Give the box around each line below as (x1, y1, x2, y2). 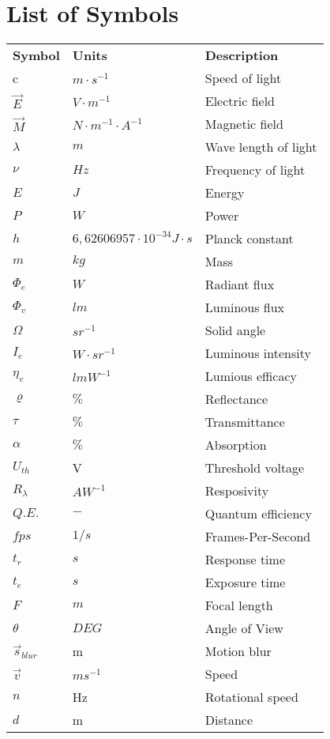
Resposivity (204, 481, 269, 500)
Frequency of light (204, 160, 306, 179)
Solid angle (204, 321, 266, 340)
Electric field (204, 92, 276, 111)
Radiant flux (204, 275, 275, 294)
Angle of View (204, 619, 283, 638)
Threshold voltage (204, 458, 305, 477)
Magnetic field (204, 115, 283, 134)
